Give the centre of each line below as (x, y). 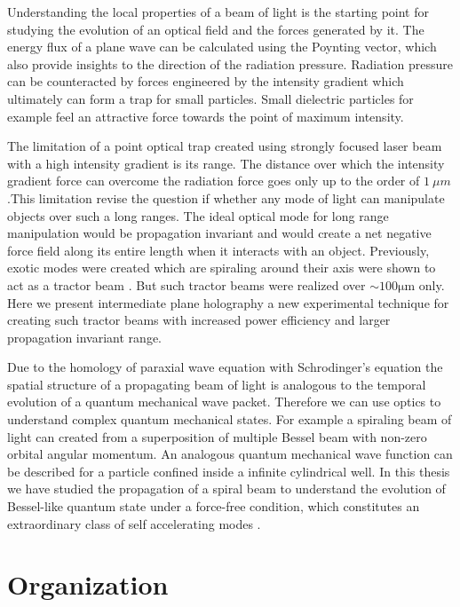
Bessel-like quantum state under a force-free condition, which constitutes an (214, 506)
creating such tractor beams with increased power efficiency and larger (199, 320)
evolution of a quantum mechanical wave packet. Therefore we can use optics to (224, 402)
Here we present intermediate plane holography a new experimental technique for (228, 302)
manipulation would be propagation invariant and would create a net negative (219, 233)
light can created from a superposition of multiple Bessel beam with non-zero (217, 436)
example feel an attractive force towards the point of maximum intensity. (206, 116)
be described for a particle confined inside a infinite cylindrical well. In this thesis (229, 471)
